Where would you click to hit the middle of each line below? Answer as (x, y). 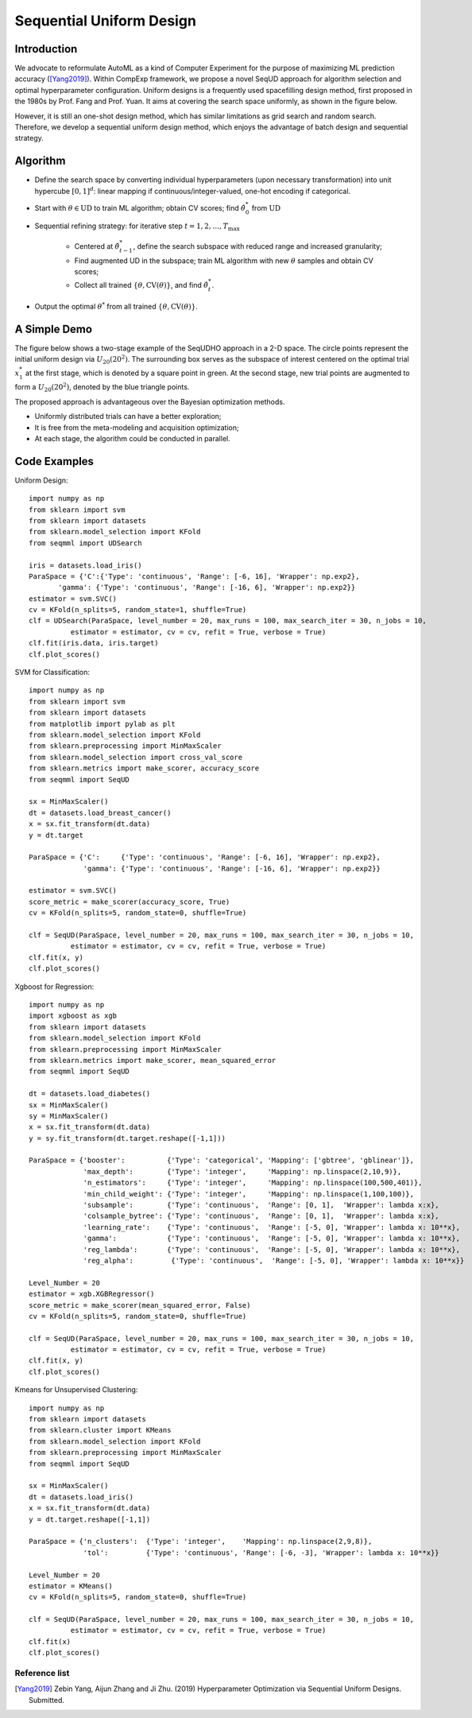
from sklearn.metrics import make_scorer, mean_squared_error (153, 1060)
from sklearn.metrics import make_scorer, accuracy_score (144, 768)
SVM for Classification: (52, 673)
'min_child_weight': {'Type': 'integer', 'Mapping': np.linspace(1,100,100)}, (249, 1194)
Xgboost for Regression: (54, 987)
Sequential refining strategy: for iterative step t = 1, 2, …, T (132, 226)
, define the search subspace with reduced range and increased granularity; (258, 246)
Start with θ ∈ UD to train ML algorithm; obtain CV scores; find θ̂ (140, 207)
